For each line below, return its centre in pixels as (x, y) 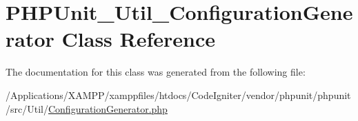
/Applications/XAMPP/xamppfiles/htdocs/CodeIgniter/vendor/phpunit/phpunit (178, 95)
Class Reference (139, 39)
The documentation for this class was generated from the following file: (156, 72)
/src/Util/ (27, 108)
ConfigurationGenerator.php (108, 108)
